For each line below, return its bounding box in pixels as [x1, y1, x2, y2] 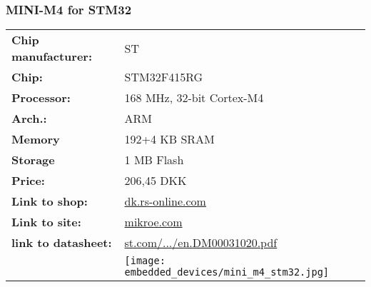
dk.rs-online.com [124, 193, 206, 210]
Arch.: [11, 110, 47, 127]
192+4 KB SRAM [124, 131, 215, 148]
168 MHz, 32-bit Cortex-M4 [124, 89, 264, 106]
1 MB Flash [124, 151, 184, 168]
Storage [11, 151, 55, 168]
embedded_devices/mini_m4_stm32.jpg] [124, 266, 330, 278]
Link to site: [11, 213, 81, 231]
